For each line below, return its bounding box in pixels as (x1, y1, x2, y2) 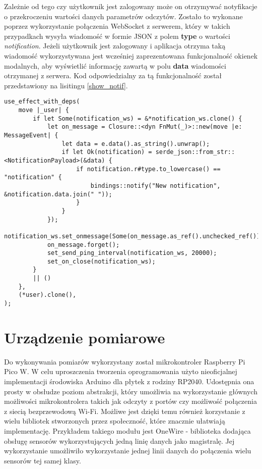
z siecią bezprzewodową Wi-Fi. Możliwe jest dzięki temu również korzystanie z (4, 405, 245, 416)
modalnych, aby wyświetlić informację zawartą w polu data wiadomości (4, 60, 226, 71)
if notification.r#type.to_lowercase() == (76, 165, 221, 173)
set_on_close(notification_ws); (47, 257, 156, 265)
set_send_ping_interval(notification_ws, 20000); (47, 249, 217, 257)
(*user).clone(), (18, 291, 77, 299)
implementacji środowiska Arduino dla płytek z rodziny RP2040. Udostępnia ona (4, 376, 254, 387)
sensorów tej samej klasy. (4, 455, 81, 465)
